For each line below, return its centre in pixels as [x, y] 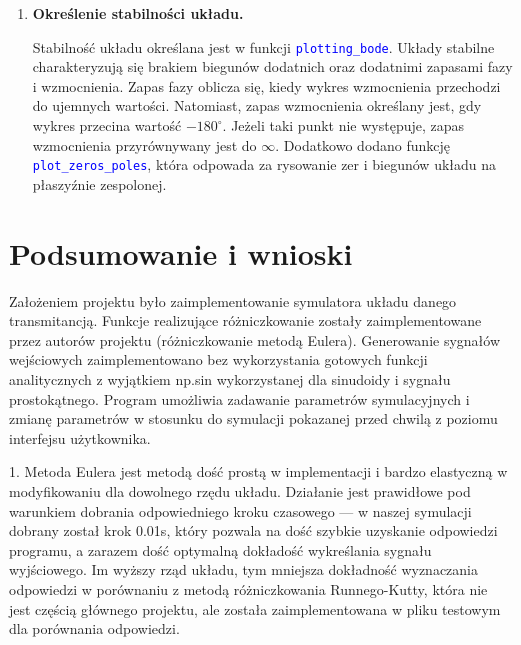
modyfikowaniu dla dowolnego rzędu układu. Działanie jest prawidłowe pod [240, 490]
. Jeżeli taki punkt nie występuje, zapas [343, 125]
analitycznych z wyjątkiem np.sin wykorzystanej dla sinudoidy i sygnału [230, 378]
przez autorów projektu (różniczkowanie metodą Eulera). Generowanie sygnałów [255, 339]
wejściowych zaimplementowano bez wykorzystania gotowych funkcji [218, 359]
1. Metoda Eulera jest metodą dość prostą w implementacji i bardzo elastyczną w [258, 471]
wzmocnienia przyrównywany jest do [144, 144]
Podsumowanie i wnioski [181, 252]
